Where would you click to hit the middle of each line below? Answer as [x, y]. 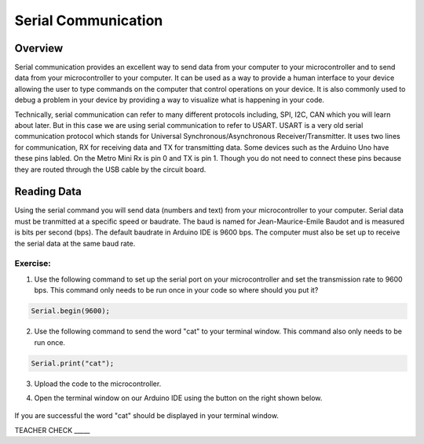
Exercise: [33, 264]
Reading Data [48, 192]
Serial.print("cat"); [73, 363]
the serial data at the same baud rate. [75, 243]
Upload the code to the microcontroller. [98, 384]
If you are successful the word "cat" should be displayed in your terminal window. [146, 416]
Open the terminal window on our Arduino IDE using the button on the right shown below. [178, 398]
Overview [39, 48]
